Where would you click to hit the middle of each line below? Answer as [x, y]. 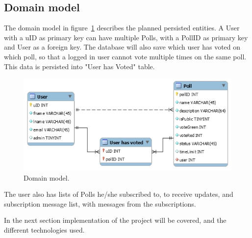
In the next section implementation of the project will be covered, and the [115, 220]
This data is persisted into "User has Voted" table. [79, 66]
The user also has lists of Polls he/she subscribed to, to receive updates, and [119, 194]
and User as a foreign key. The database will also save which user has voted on [122, 47]
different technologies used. [44, 230]
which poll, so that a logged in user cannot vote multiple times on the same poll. [125, 56]
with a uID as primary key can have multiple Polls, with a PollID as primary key [126, 37]
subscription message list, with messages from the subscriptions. [100, 203]
